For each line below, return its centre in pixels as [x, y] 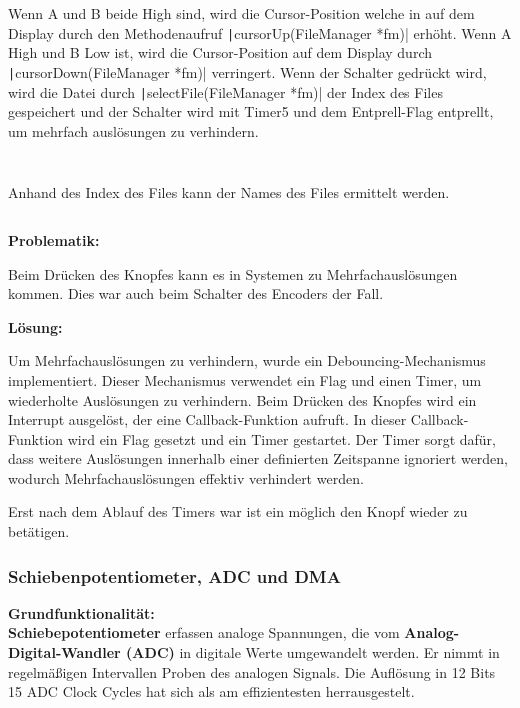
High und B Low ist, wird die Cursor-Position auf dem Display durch [220, 52]
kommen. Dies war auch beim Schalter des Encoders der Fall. [196, 293]
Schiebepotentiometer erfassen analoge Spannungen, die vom [204, 632]
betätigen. [39, 531]
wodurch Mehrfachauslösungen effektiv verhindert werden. [186, 477]
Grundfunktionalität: [81, 612]
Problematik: [54, 239]
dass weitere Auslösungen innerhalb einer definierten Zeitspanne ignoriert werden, [258, 458]
